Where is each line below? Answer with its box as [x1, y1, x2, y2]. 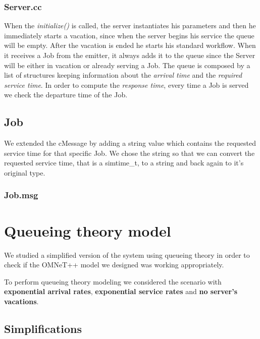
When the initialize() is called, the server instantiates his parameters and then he [4, 20, 256, 31]
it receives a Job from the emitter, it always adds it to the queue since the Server [4, 50, 255, 60]
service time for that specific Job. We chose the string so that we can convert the [4, 147, 255, 158]
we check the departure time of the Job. [4, 89, 128, 100]
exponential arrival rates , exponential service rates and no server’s [4, 286, 238, 297]
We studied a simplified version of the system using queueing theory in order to [4, 249, 250, 260]
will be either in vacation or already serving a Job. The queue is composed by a [4, 60, 250, 70]
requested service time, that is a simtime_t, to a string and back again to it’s [4, 157, 244, 168]
